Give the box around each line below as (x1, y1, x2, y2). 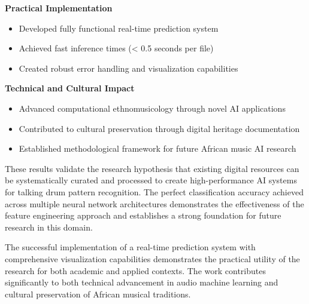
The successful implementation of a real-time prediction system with (5, 241, 256, 253)
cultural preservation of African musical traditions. (5, 287, 191, 300)
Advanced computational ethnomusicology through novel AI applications (19, 102, 286, 114)
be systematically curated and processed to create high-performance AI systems (5, 174, 297, 186)
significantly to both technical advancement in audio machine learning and (5, 276, 278, 288)
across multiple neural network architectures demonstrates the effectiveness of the (5, 197, 304, 210)
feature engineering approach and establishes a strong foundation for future (5, 209, 281, 222)
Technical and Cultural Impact (5, 82, 135, 94)
